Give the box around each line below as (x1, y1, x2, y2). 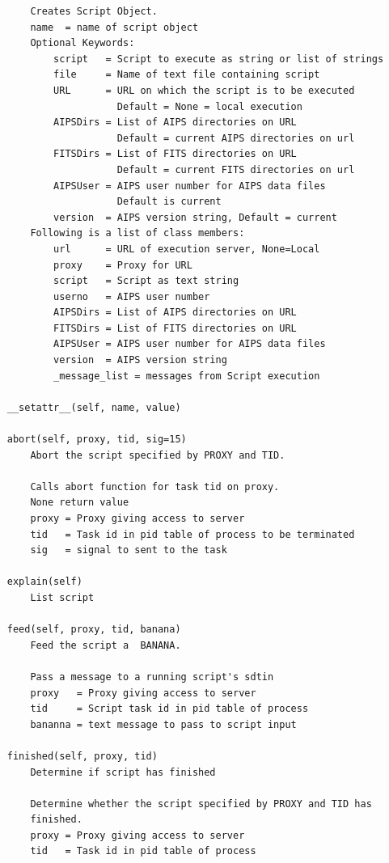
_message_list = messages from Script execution (53, 370, 320, 382)
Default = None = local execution (116, 100, 302, 112)
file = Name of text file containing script (53, 69, 320, 81)
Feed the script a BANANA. (30, 639, 181, 651)
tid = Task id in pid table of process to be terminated (30, 528, 355, 540)
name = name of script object (30, 21, 199, 33)
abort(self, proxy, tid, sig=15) (6, 434, 187, 446)
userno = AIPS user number (53, 290, 210, 302)
